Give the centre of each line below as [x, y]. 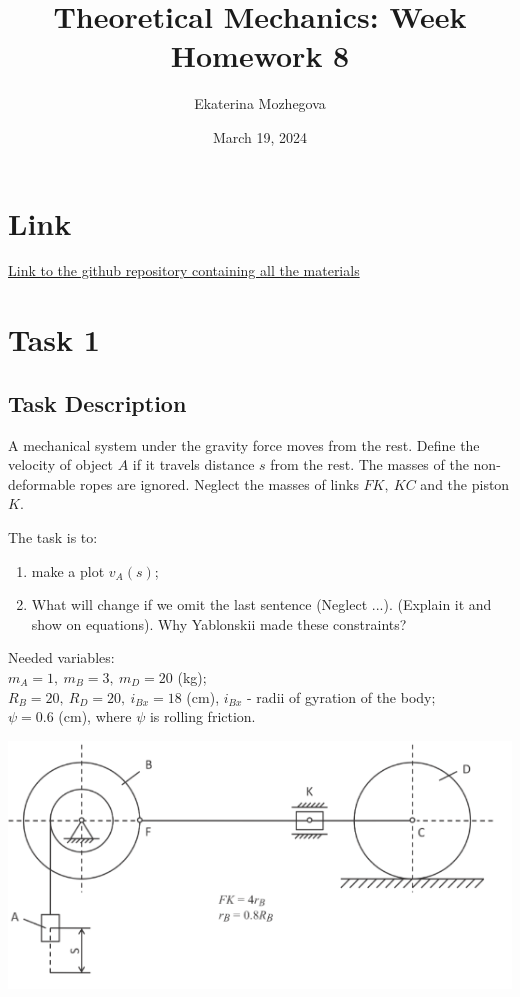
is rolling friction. [202, 716]
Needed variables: [61, 657]
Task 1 [54, 339]
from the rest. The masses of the [369, 464]
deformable [42, 483]
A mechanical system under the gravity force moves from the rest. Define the [244, 444]
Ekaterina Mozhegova [260, 103]
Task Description [97, 402]
